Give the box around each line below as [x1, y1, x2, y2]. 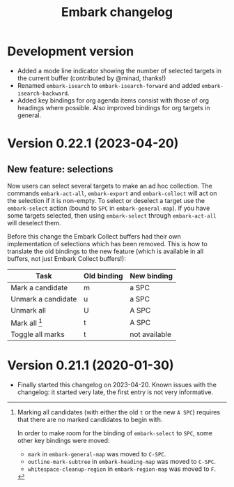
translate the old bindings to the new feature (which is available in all [7, 247, 204, 255]
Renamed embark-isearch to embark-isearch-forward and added [17, 81, 201, 89]
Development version [7, 43, 134, 59]
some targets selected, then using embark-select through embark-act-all [7, 211, 217, 220]
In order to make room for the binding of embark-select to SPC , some [17, 429, 212, 437]
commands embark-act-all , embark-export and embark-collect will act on [7, 189, 217, 197]
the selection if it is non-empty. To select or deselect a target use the [7, 196, 205, 204]
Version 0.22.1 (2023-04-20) [7, 135, 179, 151]
